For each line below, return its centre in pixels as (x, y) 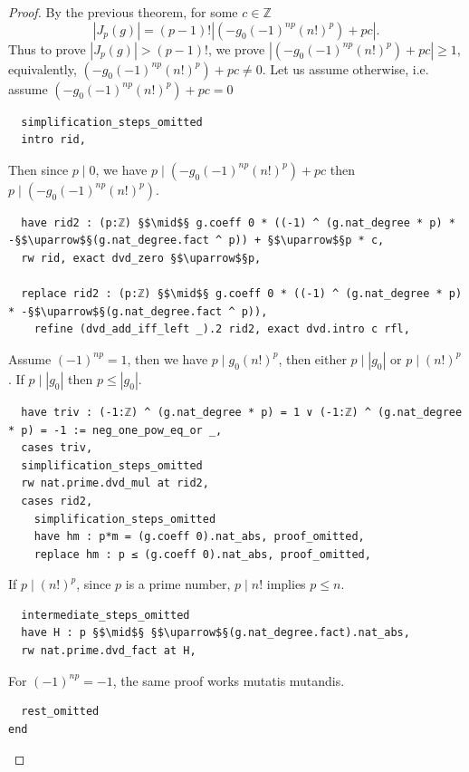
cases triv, (57, 448)
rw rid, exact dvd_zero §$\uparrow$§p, (141, 258)
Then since (38, 169)
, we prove (236, 48)
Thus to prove (47, 48)
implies (286, 584)
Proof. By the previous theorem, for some (123, 12)
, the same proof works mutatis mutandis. (229, 680)
